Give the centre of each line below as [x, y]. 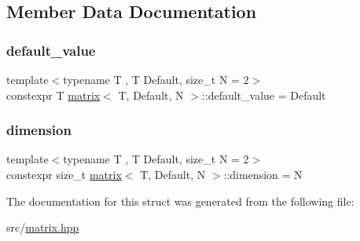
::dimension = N [263, 174]
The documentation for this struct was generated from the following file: [180, 201]
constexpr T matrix [53, 95]
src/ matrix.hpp [43, 227]
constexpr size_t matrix [64, 174]
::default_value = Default [264, 95]
